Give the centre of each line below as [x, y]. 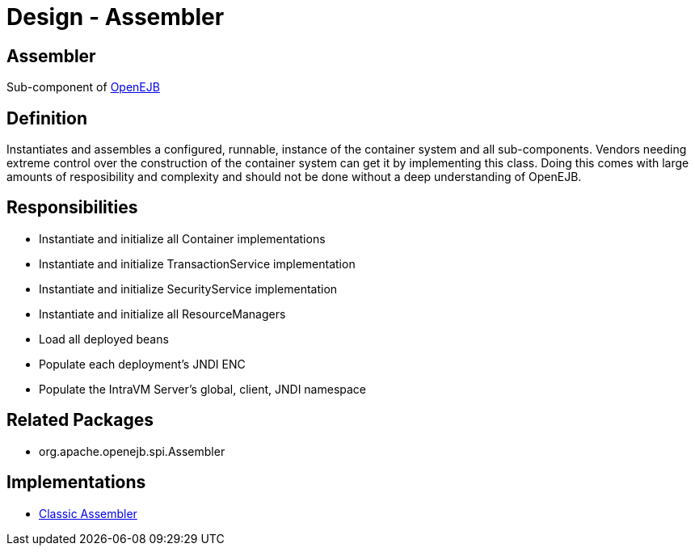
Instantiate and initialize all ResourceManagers [162, 314]
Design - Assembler [116, 17]
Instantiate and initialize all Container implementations [182, 238]
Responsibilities [72, 208]
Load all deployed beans [104, 339]
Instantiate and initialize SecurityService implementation [188, 289]
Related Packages [80, 420]
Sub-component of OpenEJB [83, 87]
